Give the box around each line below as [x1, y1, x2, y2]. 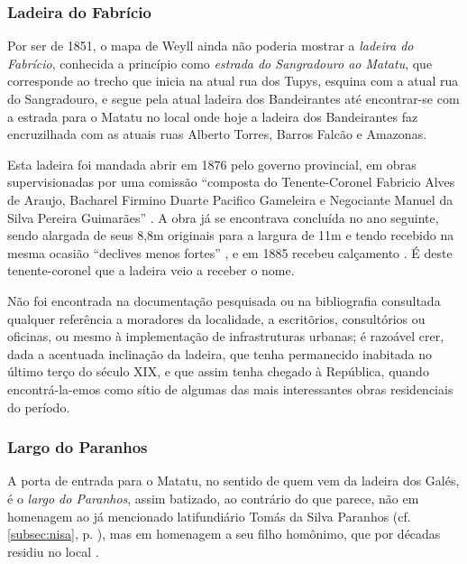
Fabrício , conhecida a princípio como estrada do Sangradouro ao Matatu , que [7, 53, 433, 72]
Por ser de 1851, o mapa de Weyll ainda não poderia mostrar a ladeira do [7, 36, 414, 55]
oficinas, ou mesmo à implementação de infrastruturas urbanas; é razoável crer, [7, 327, 444, 346]
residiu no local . [7, 541, 99, 560]
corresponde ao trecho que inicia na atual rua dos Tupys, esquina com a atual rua [7, 71, 459, 90]
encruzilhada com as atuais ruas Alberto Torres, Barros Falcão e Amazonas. [7, 125, 427, 143]
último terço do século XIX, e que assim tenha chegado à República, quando [7, 362, 429, 381]
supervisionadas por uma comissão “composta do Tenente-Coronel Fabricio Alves [7, 172, 455, 191]
